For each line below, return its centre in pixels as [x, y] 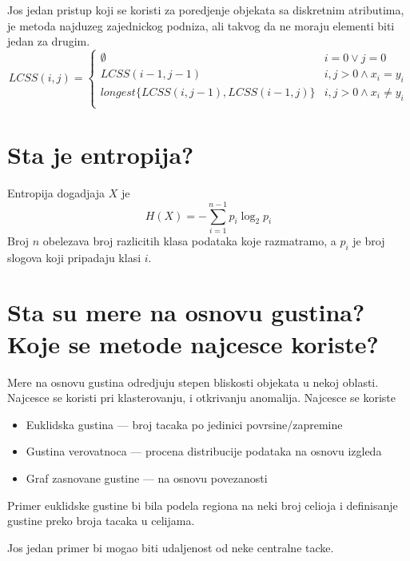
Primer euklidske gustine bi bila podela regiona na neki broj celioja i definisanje [203, 505]
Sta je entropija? [101, 155]
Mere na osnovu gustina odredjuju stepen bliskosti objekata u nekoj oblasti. [193, 382]
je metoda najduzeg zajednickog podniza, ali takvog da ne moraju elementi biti [201, 25]
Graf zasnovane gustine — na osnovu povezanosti [147, 477]
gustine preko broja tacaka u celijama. [101, 521]
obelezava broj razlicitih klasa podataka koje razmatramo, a [189, 240]
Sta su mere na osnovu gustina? [186, 312]
